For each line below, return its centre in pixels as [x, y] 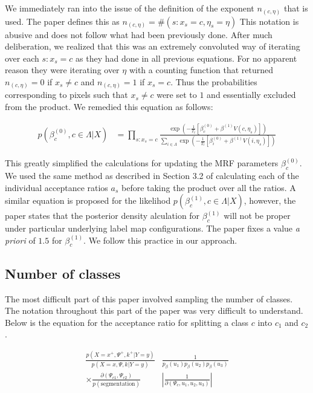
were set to [177, 95]
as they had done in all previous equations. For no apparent [186, 58]
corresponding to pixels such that [66, 95]
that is [296, 8]
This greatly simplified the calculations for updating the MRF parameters [142, 163]
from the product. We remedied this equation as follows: [109, 106]
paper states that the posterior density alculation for [102, 216]
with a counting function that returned [201, 70]
